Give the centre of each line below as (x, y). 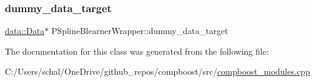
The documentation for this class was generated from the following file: (137, 51)
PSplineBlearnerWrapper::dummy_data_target (140, 31)
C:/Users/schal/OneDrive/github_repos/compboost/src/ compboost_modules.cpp (157, 71)
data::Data (25, 31)
